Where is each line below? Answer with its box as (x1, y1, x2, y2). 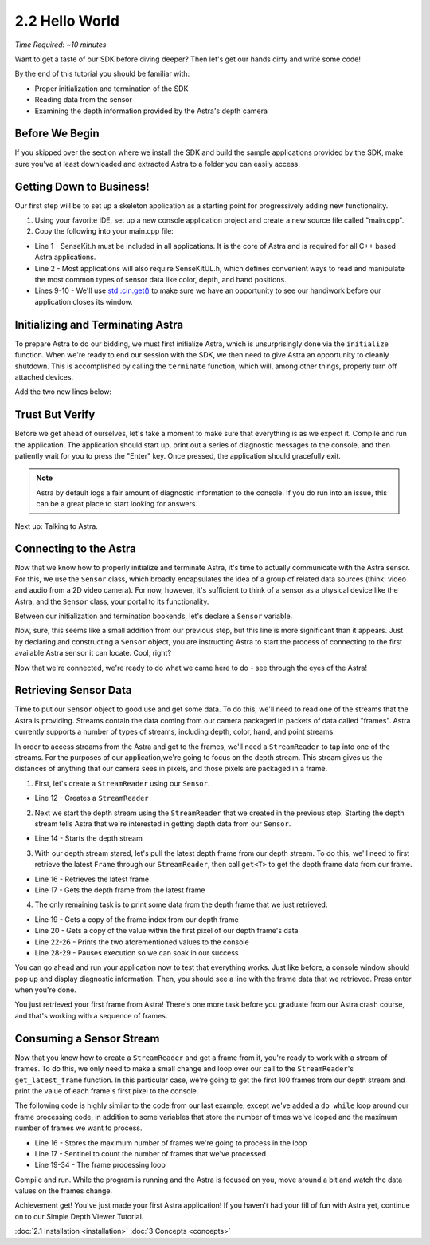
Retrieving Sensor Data (14, 684, 132, 697)
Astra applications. (34, 252, 96, 262)
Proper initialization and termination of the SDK (34, 84, 189, 93)
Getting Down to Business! (14, 179, 150, 193)
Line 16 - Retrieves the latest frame (34, 874, 150, 884)
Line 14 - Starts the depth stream (34, 833, 143, 843)
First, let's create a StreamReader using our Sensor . (34, 778, 210, 788)
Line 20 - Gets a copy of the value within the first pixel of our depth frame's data (34, 926, 299, 936)
